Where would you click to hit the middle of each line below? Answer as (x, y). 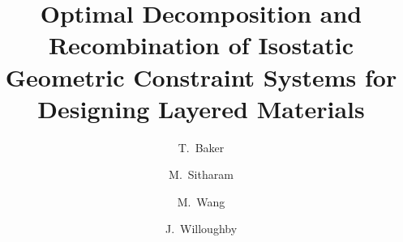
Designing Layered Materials (201, 108)
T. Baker (201, 147)
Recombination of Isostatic (201, 45)
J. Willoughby (201, 229)
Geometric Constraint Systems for (201, 76)
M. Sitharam (201, 174)
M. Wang (201, 201)
